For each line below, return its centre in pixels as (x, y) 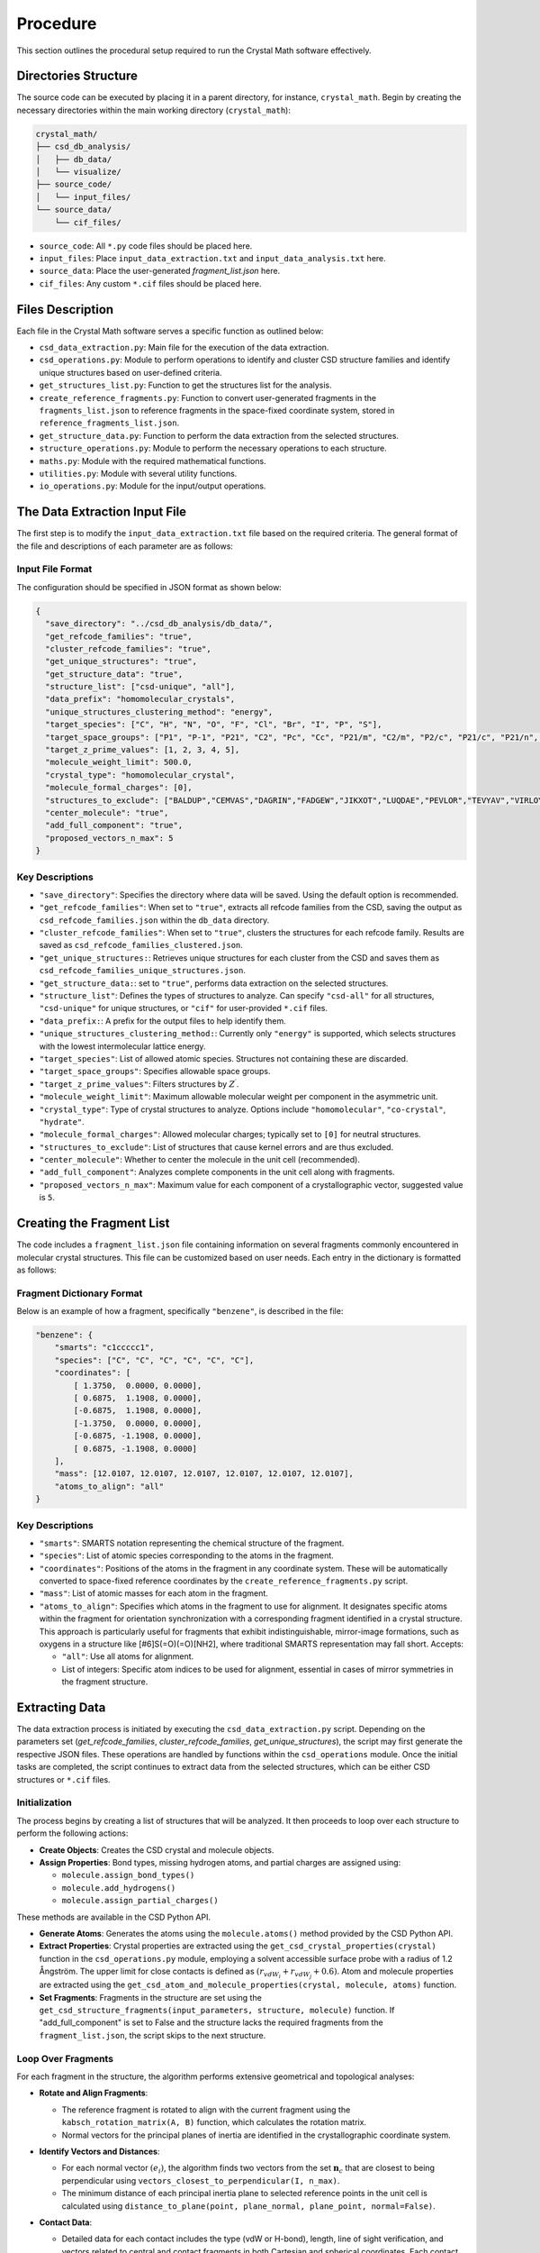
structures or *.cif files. (64, 1779)
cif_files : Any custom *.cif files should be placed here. (150, 283)
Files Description (65, 310)
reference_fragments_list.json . (109, 423)
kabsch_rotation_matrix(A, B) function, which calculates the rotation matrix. (214, 2122)
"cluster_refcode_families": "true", (128, 648)
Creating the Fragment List (93, 1223)
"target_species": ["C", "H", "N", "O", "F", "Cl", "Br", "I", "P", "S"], (214, 725)
